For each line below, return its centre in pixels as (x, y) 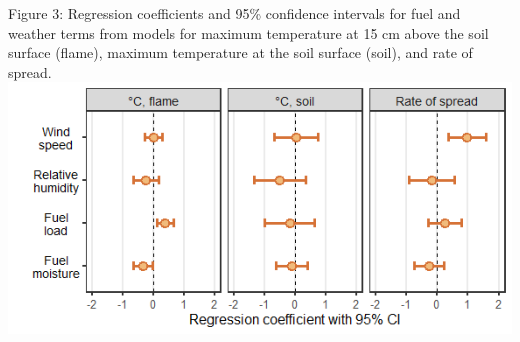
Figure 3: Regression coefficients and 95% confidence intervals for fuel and (234, 13)
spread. (30, 71)
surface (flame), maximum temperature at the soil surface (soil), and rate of (240, 52)
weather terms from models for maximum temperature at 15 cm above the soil (248, 32)
